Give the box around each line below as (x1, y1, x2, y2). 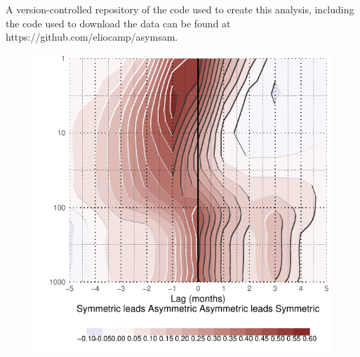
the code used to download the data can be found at (6, 15, 231, 30)
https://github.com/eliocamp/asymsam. (6, 29, 178, 44)
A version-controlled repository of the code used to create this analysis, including (6, 2, 354, 16)
